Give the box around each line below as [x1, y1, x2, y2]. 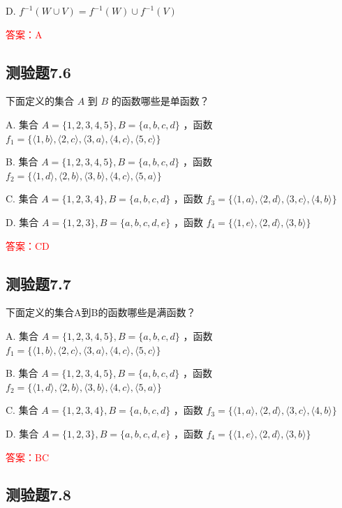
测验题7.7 [6, 272, 71, 294]
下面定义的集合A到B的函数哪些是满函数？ [6, 305, 196, 320]
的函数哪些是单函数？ [111, 94, 209, 108]
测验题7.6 [6, 61, 71, 82]
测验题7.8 [6, 484, 71, 505]
